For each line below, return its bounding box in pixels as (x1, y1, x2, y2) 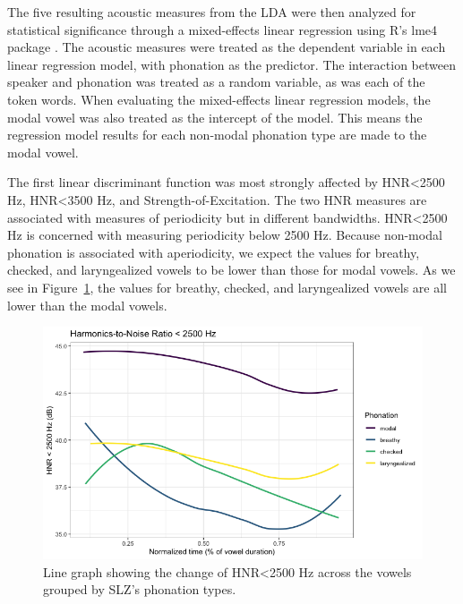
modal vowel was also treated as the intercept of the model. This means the (7, 107, 423, 126)
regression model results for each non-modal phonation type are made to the (7, 125, 427, 144)
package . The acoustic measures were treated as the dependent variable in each (7, 38, 446, 56)
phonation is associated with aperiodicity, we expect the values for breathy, (7, 242, 420, 261)
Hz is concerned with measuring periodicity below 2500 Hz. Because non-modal (7, 225, 442, 244)
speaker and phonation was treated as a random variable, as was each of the (7, 72, 425, 91)
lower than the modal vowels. (7, 295, 167, 314)
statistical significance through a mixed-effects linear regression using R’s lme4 (7, 20, 438, 38)
